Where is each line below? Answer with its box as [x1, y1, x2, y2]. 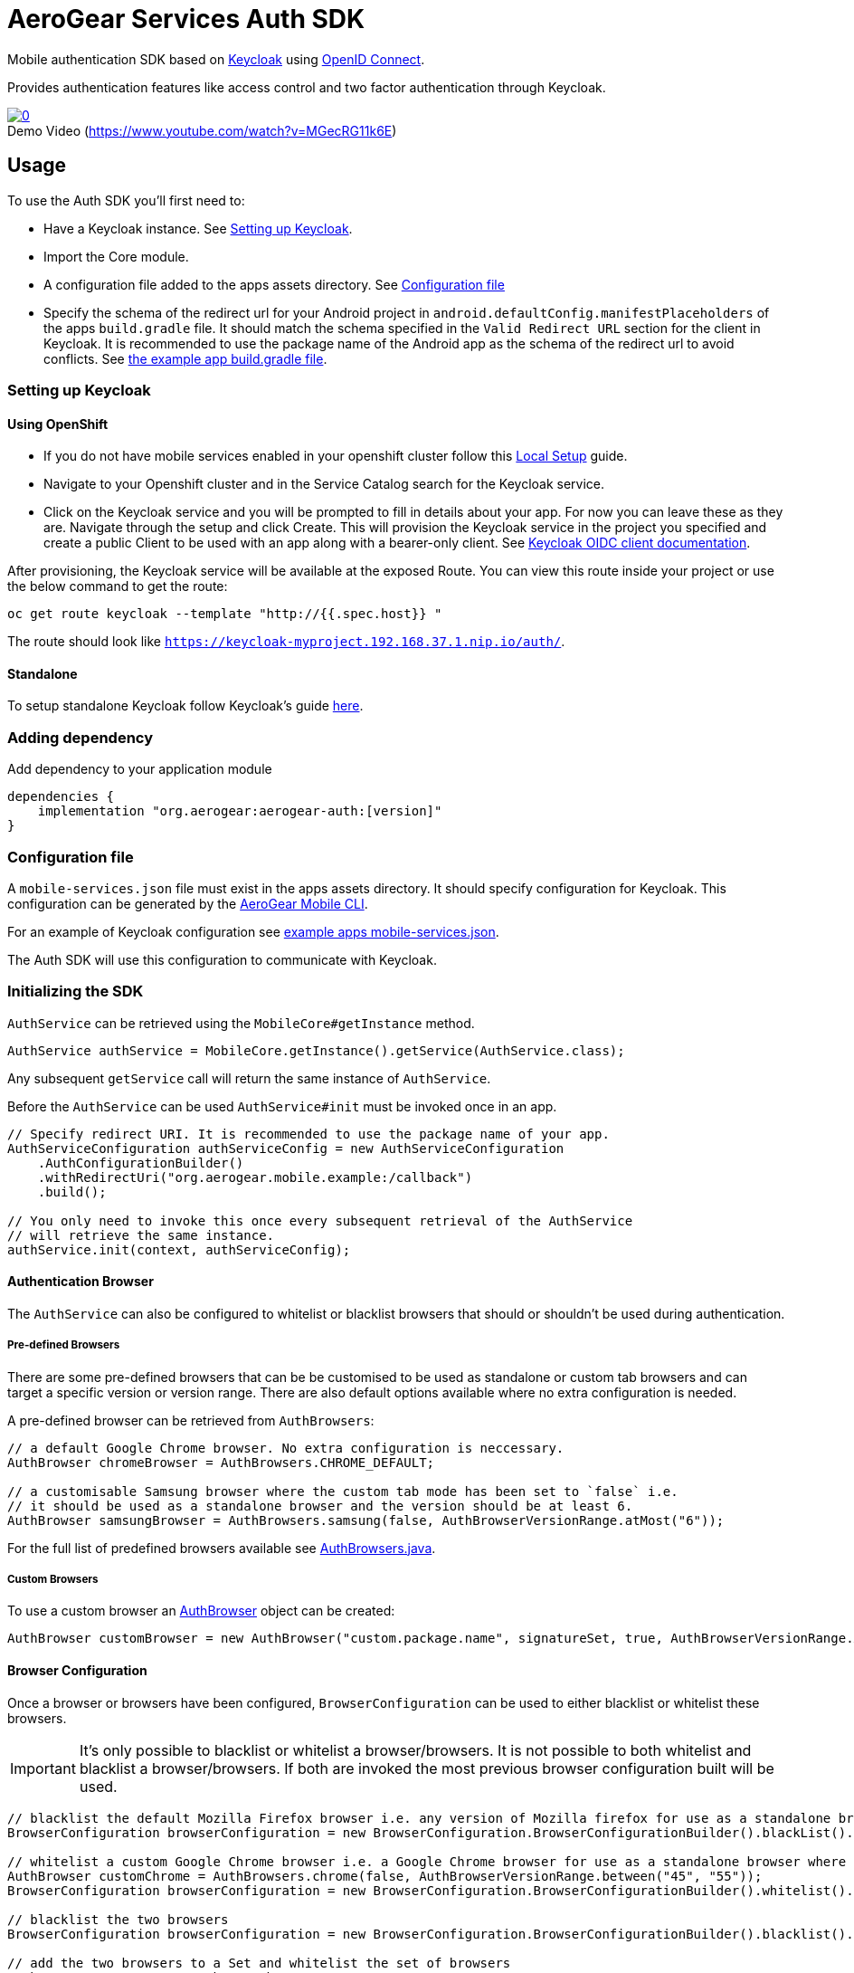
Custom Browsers [7, 1573, 99, 1587]
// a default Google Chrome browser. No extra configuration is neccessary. [7, 1440, 565, 1455]
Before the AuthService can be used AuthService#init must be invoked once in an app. [7, 1098, 557, 1114]
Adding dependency [7, 728, 154, 747]
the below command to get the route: [7, 578, 228, 595]
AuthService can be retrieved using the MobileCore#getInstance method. [7, 1015, 475, 1031]
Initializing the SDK [7, 982, 144, 1001]
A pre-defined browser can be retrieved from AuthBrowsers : [7, 1412, 375, 1428]
